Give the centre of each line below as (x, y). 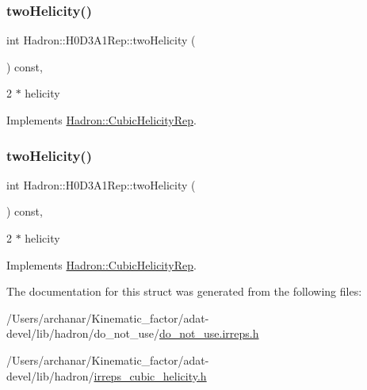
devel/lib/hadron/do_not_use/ (83, 333)
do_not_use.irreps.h (209, 333)
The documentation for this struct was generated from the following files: (184, 291)
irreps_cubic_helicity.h (150, 375)
